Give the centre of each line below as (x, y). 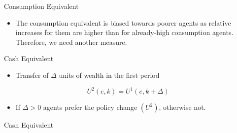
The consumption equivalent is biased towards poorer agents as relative (123, 22)
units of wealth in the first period (109, 75)
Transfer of (32, 75)
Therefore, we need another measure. (71, 42)
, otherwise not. (182, 107)
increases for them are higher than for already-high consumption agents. (124, 32)
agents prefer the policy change (90, 107)
